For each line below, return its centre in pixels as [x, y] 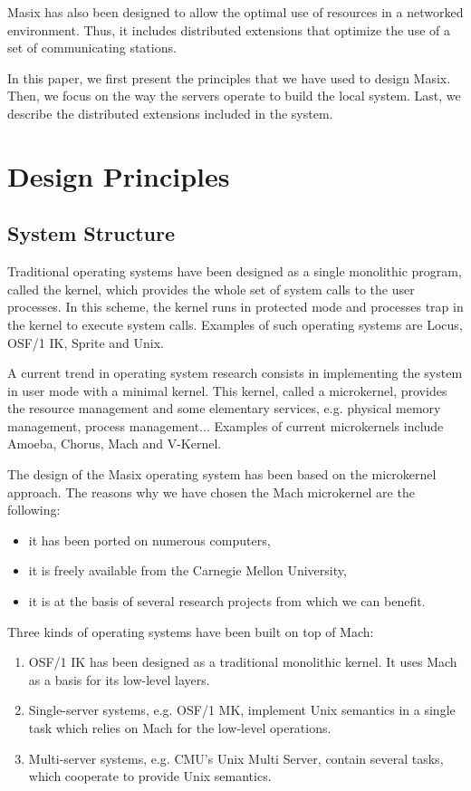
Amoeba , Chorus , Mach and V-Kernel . [115, 444]
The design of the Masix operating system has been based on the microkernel [222, 474]
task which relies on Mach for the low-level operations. [180, 728]
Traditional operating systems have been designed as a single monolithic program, [235, 271]
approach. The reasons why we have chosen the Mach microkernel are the [211, 492]
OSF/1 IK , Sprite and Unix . [86, 342]
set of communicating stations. [92, 48]
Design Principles [119, 175]
